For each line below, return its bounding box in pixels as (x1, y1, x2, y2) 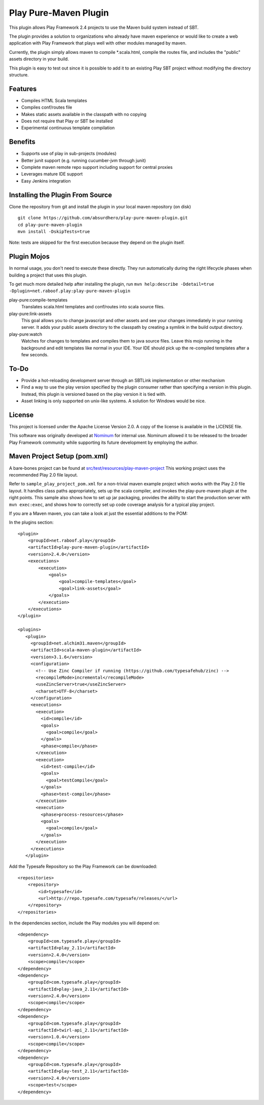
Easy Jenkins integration (21, 178, 71, 184)
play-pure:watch (9, 331, 43, 337)
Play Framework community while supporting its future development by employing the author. (9, 439, 198, 445)
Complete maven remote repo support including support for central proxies (21, 164, 173, 170)
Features (9, 85, 37, 93)
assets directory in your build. (9, 56, 69, 62)
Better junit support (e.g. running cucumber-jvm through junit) (21, 157, 146, 163)
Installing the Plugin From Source (9, 191, 112, 199)
